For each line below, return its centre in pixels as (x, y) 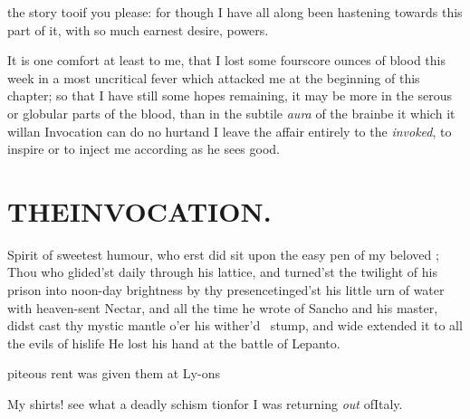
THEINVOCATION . (139, 210)
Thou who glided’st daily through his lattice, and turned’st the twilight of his (222, 272)
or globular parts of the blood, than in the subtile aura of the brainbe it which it (231, 113)
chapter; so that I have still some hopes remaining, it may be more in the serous (230, 95)
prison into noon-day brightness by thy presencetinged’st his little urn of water (226, 290)
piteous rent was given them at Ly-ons (114, 373)
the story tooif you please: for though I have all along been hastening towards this (235, 12)
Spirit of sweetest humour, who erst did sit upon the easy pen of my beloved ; (223, 254)
